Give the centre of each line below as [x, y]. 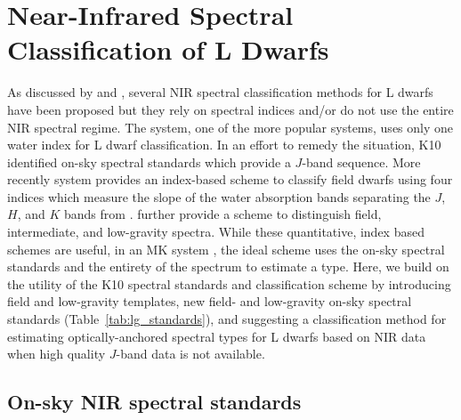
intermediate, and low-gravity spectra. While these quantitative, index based [216, 232]
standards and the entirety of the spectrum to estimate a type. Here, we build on [228, 267]
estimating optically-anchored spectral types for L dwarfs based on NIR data [217, 336]
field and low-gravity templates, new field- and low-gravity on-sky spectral [210, 301]
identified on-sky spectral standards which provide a [149, 162]
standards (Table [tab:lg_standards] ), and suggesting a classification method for [227, 319]
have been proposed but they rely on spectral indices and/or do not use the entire [230, 109]
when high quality [57, 354]
